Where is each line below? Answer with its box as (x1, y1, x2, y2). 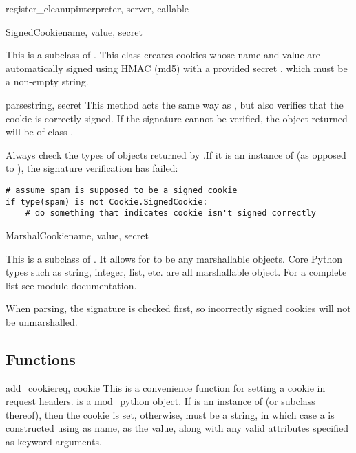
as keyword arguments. (6, 434, 102, 449)
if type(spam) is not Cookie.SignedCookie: (6, 197, 208, 207)
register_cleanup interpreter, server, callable (6, 1, 189, 15)
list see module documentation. (6, 278, 137, 292)
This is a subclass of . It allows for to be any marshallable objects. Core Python (6, 251, 342, 265)
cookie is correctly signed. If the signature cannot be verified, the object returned (6, 111, 348, 125)
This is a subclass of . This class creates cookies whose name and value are (6, 47, 320, 62)
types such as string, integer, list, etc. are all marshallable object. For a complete (6, 265, 347, 279)
